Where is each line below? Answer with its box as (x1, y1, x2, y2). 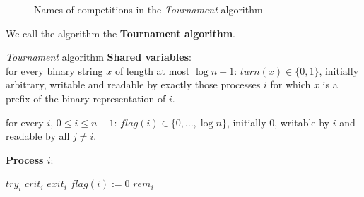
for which (270, 77, 311, 92)
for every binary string (6, 63, 103, 78)
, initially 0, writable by (226, 114, 330, 129)
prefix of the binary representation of (6, 90, 166, 105)
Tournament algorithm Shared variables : (6, 49, 192, 64)
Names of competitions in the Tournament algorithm (34, 2, 263, 16)
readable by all (6, 129, 70, 143)
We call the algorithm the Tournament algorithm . (6, 25, 235, 40)
